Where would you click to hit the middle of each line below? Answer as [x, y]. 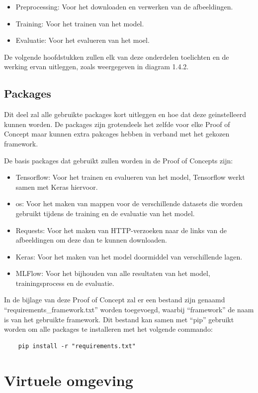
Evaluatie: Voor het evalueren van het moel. [83, 40]
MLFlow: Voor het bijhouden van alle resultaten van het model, [113, 273]
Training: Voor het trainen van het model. [80, 23]
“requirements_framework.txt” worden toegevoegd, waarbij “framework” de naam [129, 310]
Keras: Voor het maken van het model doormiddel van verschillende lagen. [129, 256]
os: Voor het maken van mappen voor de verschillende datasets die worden [129, 203]
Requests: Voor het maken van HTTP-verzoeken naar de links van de [121, 230]
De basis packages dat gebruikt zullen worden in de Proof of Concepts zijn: [119, 160]
